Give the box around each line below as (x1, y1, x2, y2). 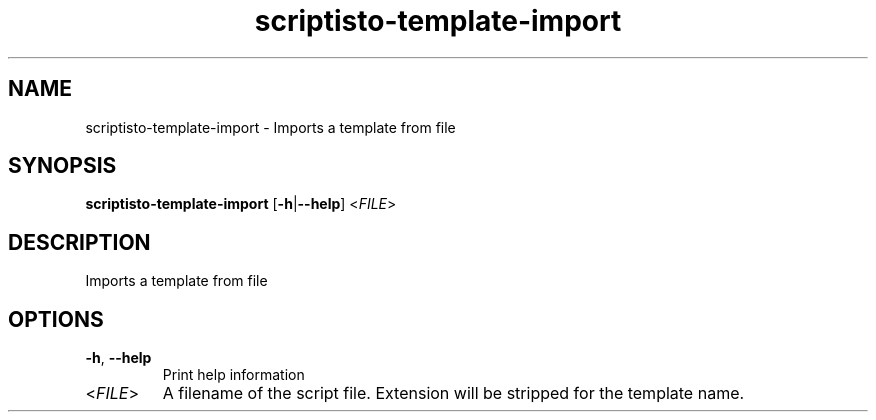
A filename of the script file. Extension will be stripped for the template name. (162, 383, 745, 404)
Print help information (162, 366, 305, 384)
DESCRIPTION (8, 229, 151, 255)
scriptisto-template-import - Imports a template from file (85, 118, 456, 136)
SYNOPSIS (8, 153, 117, 179)
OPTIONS (8, 306, 104, 332)
